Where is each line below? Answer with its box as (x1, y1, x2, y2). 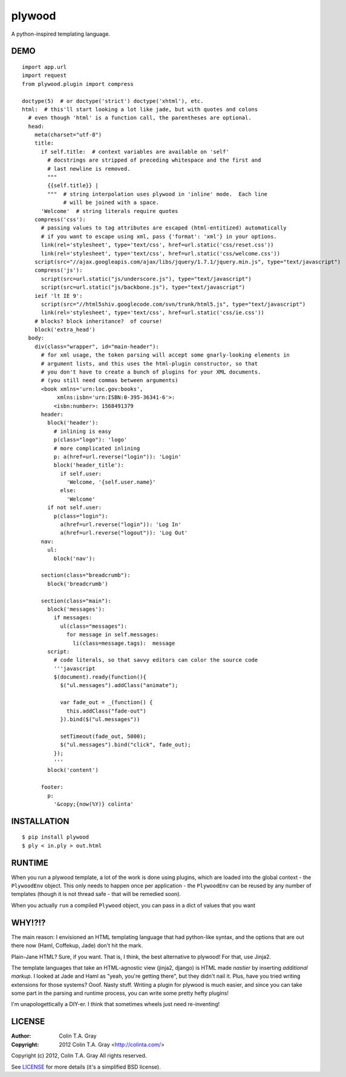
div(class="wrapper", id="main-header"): (34, 343, 160, 350)
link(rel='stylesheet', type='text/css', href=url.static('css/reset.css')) (41, 242, 274, 248)
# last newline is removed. (47, 165, 131, 172)
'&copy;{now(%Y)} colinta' (53, 800, 134, 808)
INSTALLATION (11, 816, 70, 826)
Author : (11, 1032, 31, 1039)
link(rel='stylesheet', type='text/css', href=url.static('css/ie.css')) (41, 309, 264, 316)
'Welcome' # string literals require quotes (41, 208, 178, 214)
